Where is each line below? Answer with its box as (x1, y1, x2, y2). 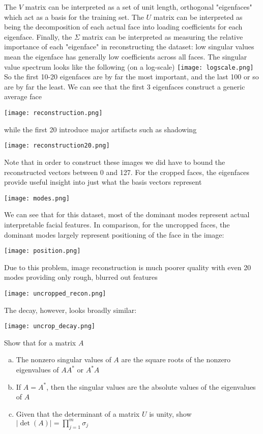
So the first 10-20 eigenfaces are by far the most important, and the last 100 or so (4, 71, 259, 82)
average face (4, 91, 42, 102)
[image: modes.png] (4, 194, 70, 202)
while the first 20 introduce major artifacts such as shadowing (4, 124, 197, 134)
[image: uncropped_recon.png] (4, 290, 106, 297)
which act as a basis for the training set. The (4, 11, 144, 22)
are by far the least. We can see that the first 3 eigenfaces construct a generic (4, 81, 245, 92)
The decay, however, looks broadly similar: (4, 304, 137, 315)
